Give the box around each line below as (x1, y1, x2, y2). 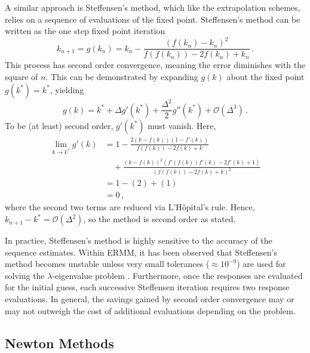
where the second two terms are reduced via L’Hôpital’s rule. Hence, (5, 201, 255, 213)
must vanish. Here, (148, 119, 216, 131)
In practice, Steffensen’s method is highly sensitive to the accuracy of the (5, 234, 272, 247)
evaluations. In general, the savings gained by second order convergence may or (5, 293, 294, 305)
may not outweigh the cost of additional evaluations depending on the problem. (5, 304, 296, 317)
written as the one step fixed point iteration (5, 24, 165, 37)
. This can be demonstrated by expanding (45, 70, 198, 82)
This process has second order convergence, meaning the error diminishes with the (5, 59, 306, 71)
